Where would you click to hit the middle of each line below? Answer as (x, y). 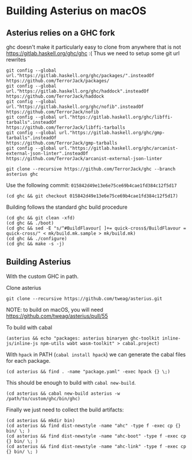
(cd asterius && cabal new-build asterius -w (63, 393)
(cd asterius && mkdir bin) (41, 420)
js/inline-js (22, 343)
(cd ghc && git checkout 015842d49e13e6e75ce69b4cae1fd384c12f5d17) (92, 196)
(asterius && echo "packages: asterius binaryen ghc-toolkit (83, 338)
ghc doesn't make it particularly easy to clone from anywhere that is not (94, 47)
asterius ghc (22, 174)
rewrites (16, 60)
